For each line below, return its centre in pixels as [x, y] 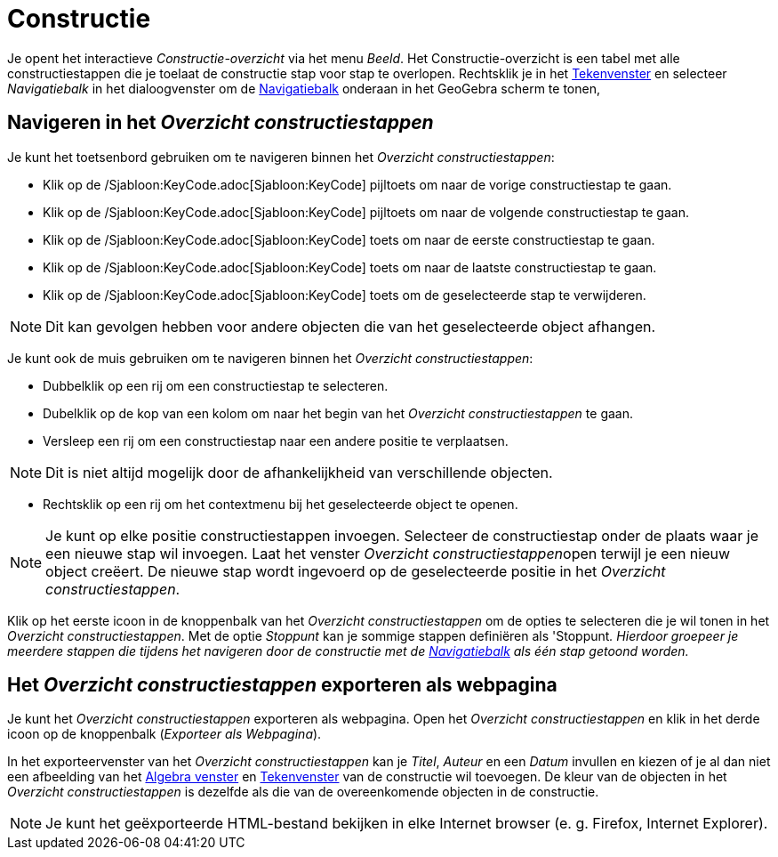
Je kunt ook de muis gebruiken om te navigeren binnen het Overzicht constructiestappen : [270, 358]
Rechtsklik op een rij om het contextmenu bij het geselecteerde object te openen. [281, 504]
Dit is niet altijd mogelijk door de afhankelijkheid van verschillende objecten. [299, 472]
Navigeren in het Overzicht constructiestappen [221, 123]
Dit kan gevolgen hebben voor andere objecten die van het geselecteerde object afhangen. [351, 326]
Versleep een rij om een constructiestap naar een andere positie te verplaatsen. [276, 441]
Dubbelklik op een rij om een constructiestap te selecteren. [216, 385]
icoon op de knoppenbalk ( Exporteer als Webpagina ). [164, 734]
